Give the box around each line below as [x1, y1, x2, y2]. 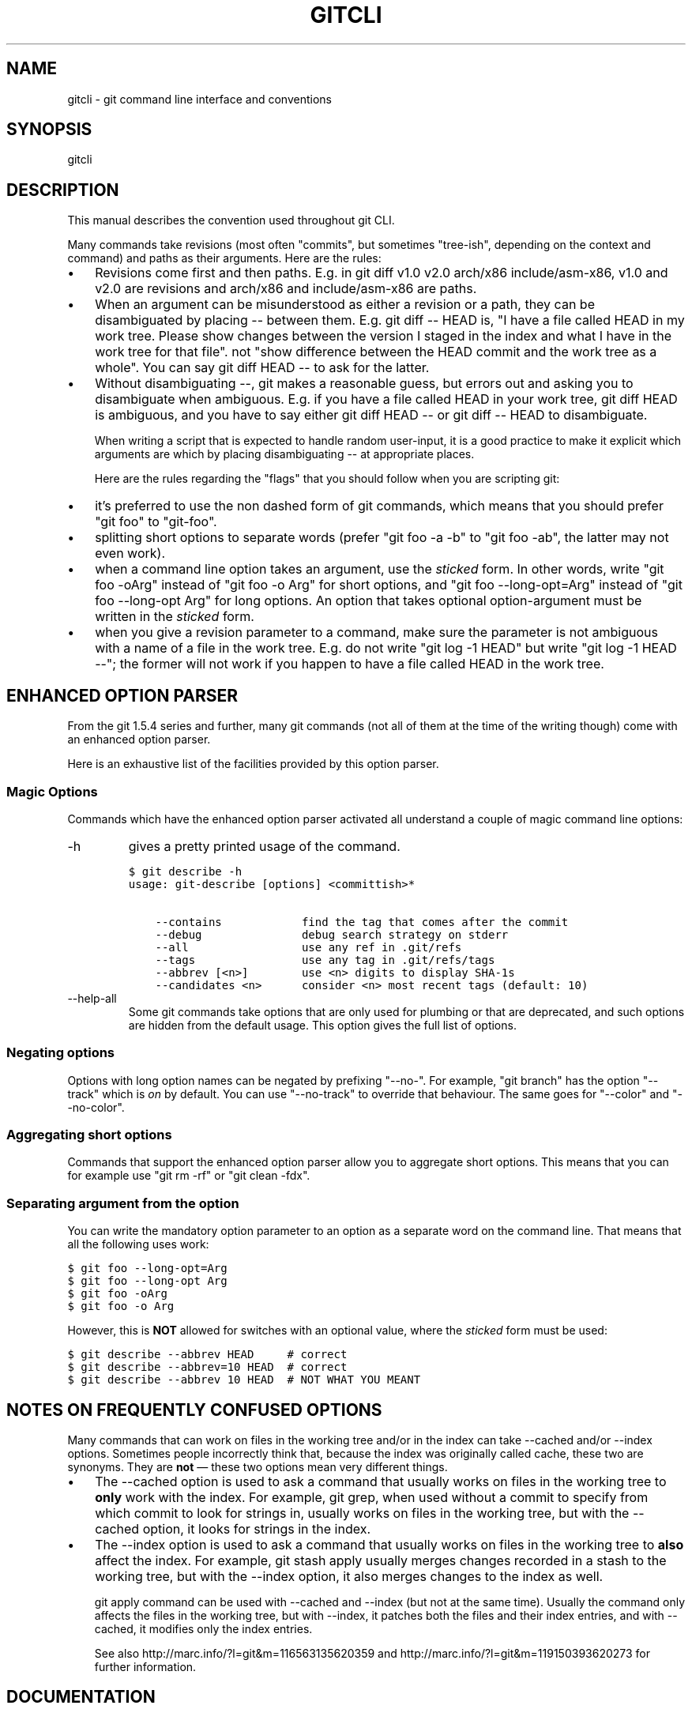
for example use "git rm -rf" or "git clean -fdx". [67, 1169, 310, 1183]
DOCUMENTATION [6, 1687, 156, 1707]
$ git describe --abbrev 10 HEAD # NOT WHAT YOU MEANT [67, 1373, 421, 1387]
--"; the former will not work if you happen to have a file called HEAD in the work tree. [95, 656, 604, 672]
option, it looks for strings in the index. [142, 1520, 370, 1537]
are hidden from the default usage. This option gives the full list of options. [128, 1018, 517, 1032]
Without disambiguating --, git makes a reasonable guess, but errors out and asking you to [95, 375, 634, 392]
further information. [94, 1659, 197, 1673]
